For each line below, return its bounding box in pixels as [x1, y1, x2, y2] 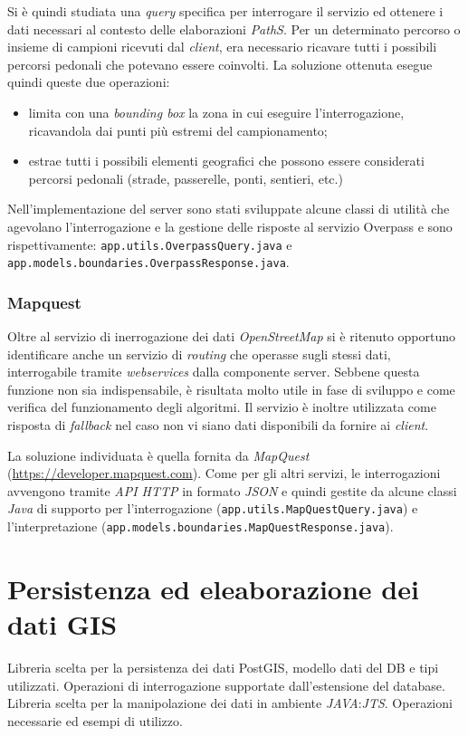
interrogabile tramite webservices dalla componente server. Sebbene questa [7, 362, 420, 381]
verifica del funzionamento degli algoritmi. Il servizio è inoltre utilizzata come [7, 397, 436, 416]
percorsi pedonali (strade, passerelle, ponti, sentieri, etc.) [28, 168, 343, 187]
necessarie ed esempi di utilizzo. [7, 711, 183, 730]
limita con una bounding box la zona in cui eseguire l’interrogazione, [28, 102, 405, 121]
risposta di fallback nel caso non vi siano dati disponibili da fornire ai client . [7, 416, 429, 435]
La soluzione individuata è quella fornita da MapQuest [7, 445, 310, 464]
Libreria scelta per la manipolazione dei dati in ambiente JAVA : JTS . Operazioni [7, 693, 453, 712]
